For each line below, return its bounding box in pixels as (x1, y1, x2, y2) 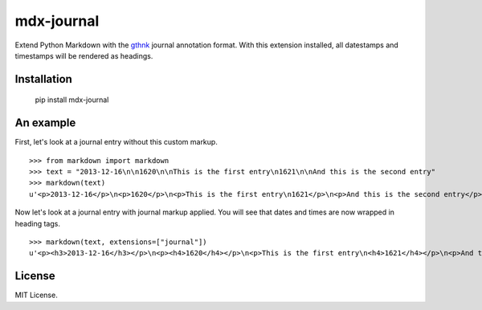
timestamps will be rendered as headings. (14, 51, 153, 60)
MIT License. (14, 290, 58, 300)
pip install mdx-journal (35, 95, 109, 104)
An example (14, 116, 76, 130)
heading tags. (14, 218, 60, 228)
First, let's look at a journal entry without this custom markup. (14, 137, 219, 147)
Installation (14, 72, 72, 86)
